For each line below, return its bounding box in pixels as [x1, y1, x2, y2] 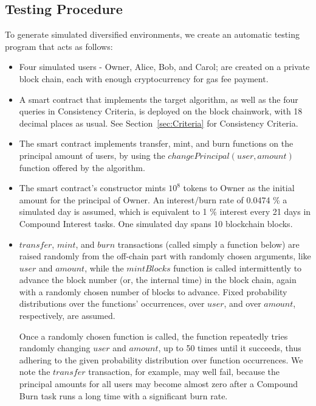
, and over [224, 297, 261, 310]
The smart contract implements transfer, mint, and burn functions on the [19, 137, 294, 150]
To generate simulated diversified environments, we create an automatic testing [5, 28, 300, 41]
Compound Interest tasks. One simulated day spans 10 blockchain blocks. [19, 217, 293, 229]
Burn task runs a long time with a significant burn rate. [19, 389, 228, 402]
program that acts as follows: [5, 40, 113, 52]
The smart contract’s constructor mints [19, 181, 166, 194]
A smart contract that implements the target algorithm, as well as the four [19, 93, 298, 105]
